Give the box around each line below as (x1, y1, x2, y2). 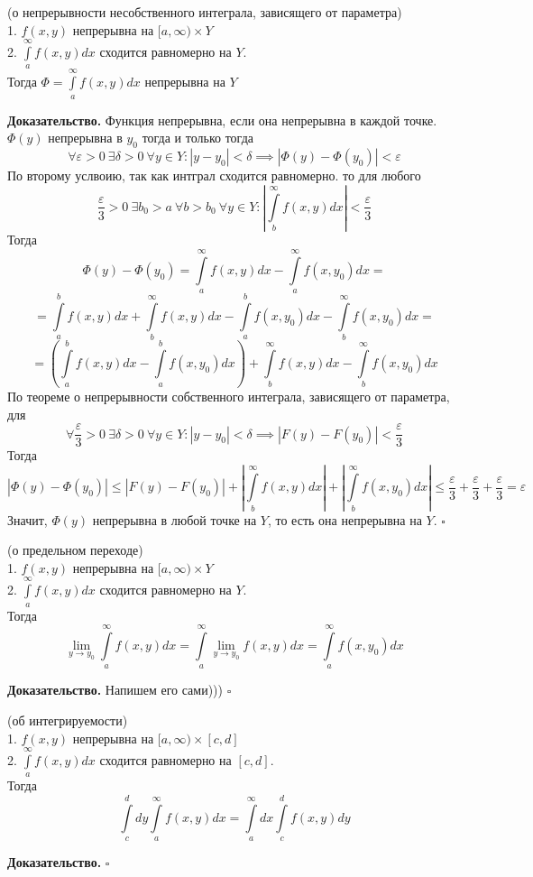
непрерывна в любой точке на (92, 510, 257, 529)
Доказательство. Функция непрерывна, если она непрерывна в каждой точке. (7, 110, 437, 129)
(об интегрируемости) (7, 710, 128, 729)
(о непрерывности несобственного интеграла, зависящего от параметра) (7, 3, 402, 21)
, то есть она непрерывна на (267, 510, 422, 529)
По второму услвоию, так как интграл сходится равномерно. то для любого (7, 165, 421, 184)
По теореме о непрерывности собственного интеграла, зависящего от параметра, (7, 386, 450, 405)
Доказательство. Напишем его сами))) (7, 680, 223, 699)
